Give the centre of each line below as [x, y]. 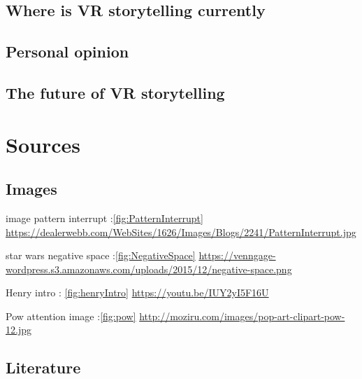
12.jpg [19, 330]
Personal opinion [67, 51]
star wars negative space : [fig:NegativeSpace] [101, 255]
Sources [43, 144]
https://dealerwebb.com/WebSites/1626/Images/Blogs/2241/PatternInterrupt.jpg [181, 232]
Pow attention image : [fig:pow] [71, 316]
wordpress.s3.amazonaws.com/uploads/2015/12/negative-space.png [149, 269]
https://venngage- [237, 255]
